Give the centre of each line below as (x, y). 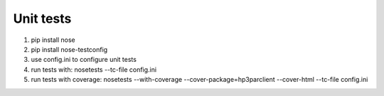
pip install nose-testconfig (69, 49)
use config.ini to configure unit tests (84, 60)
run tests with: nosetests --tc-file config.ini (94, 69)
